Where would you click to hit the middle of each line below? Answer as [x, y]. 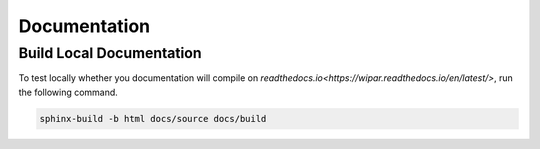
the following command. [68, 92]
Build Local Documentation [110, 53]
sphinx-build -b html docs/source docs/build [153, 118]
